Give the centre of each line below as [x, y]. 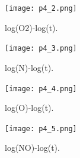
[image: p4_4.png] [41, 89]
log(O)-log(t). [29, 108]
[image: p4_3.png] [41, 49]
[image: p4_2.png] [41, 8]
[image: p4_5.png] [41, 128]
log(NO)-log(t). [32, 148]
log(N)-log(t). [29, 67]
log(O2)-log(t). [31, 27]
